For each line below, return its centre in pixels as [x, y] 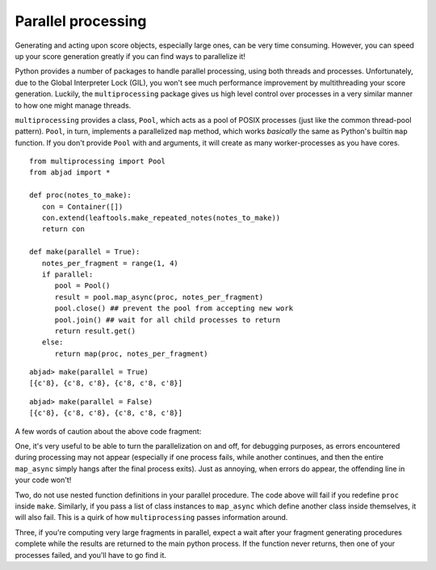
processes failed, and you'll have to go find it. [91, 555]
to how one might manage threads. [73, 105]
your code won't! [43, 480]
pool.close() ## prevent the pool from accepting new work [174, 308]
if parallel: [67, 274]
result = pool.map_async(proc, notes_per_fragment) [159, 297]
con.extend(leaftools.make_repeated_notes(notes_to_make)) [161, 218]
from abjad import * [70, 173]
